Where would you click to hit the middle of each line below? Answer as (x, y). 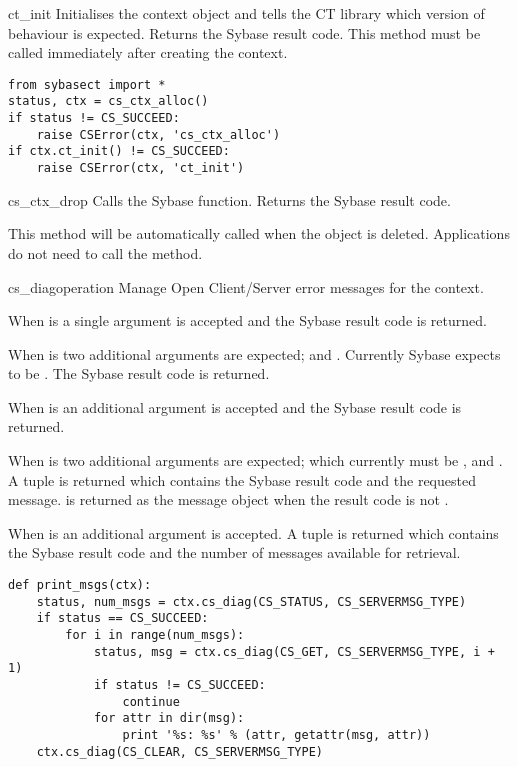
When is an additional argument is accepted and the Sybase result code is (235, 406)
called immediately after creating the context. (148, 52)
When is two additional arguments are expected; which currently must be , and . (255, 460)
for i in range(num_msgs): (155, 635)
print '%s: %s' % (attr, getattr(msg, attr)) (276, 734)
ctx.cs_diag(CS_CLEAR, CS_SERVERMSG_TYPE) (179, 751)
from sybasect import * (87, 84)
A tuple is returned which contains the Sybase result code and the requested (242, 479)
